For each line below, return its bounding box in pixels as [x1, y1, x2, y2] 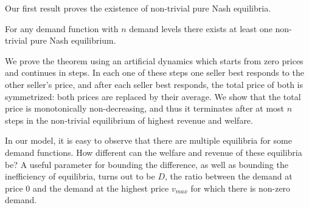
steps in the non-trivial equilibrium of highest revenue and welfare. [5, 113, 253, 126]
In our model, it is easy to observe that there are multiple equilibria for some [5, 134, 292, 147]
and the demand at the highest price [32, 181, 169, 194]
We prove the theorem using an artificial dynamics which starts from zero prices [5, 54, 304, 67]
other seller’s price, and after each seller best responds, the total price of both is [5, 78, 304, 90]
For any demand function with [5, 22, 119, 35]
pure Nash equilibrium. [30, 34, 116, 47]
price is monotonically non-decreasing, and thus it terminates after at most [5, 102, 285, 115]
